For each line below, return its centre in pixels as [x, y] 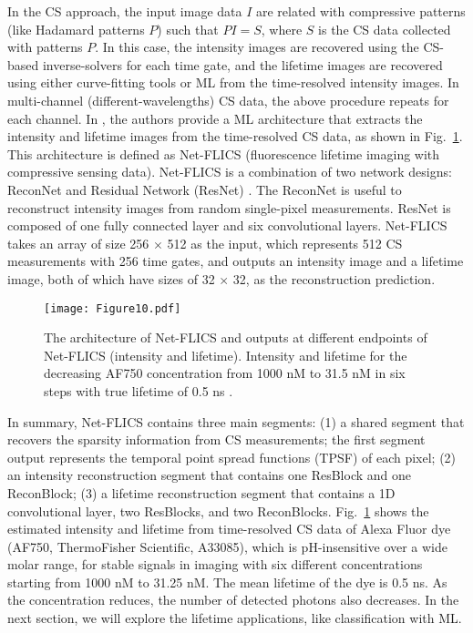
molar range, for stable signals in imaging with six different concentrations [215, 564]
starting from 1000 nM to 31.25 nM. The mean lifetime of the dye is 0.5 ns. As [227, 582]
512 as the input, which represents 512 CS [285, 243]
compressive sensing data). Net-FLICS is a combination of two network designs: [230, 172]
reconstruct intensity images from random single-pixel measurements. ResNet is [229, 207]
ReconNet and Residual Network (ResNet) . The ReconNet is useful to [205, 189]
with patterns [45, 47]
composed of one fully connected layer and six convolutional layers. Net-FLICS [227, 225]
